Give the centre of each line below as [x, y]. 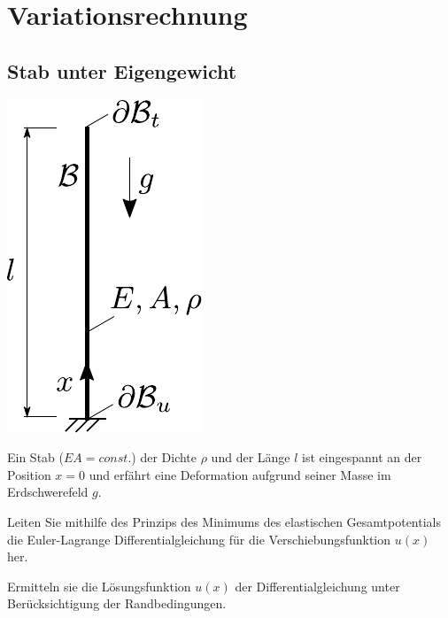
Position [29, 474]
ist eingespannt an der [362, 457]
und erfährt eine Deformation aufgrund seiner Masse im [240, 474]
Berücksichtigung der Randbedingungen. [117, 603]
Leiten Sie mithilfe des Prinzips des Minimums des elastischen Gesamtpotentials [224, 521]
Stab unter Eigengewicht [122, 70]
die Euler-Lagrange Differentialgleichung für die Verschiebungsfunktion [199, 539]
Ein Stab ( [35, 457]
